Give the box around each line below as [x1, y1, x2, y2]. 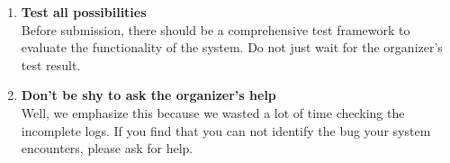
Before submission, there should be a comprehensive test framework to [21, 20, 410, 39]
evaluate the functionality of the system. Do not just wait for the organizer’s [21, 38, 443, 57]
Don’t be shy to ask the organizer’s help [21, 86, 276, 104]
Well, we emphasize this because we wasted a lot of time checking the [21, 103, 405, 122]
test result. [21, 55, 81, 74]
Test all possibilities [21, 3, 147, 21]
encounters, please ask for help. [21, 139, 193, 158]
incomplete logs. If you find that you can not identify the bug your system [21, 121, 431, 140]
